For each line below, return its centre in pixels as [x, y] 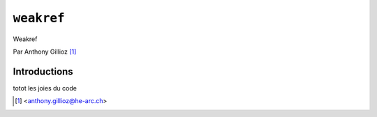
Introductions [43, 71]
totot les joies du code [45, 88]
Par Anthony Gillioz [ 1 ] [45, 52]
